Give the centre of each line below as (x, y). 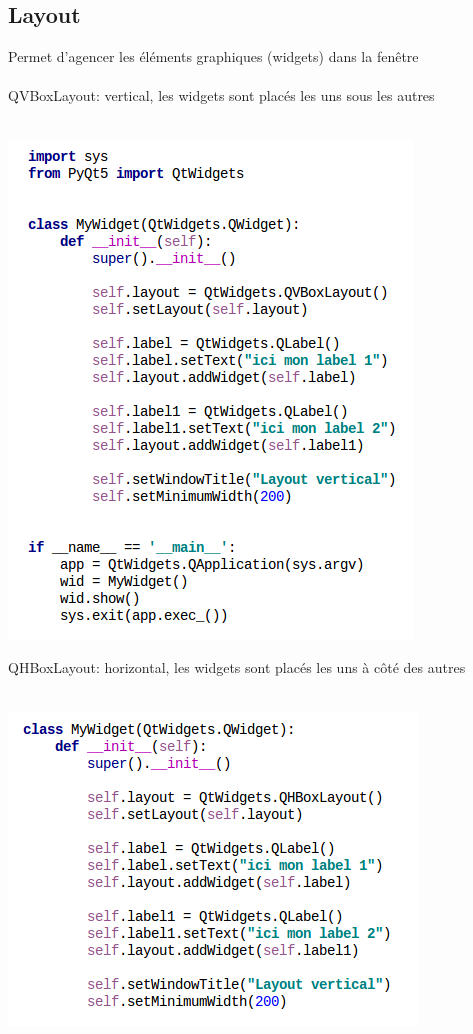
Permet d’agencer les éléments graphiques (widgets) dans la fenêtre (213, 56)
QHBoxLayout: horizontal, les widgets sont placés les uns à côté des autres (237, 667)
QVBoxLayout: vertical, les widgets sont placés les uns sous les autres (221, 95)
